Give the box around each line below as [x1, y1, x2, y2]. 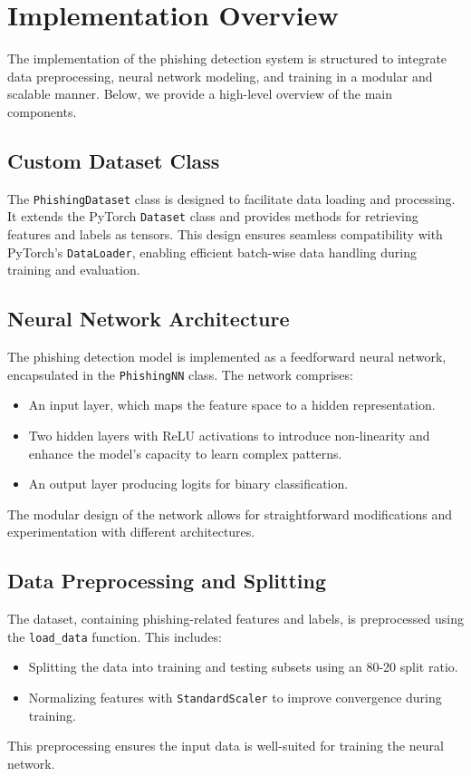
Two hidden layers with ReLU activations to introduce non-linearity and [28, 425, 430, 444]
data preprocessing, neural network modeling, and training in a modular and [7, 66, 433, 85]
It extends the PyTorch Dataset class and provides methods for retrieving [7, 207, 418, 226]
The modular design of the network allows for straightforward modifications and [7, 504, 452, 523]
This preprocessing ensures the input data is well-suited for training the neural [7, 736, 444, 755]
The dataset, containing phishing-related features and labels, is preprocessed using [7, 609, 465, 628]
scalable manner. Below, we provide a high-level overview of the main [7, 84, 393, 103]
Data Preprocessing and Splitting [7, 567, 327, 595]
